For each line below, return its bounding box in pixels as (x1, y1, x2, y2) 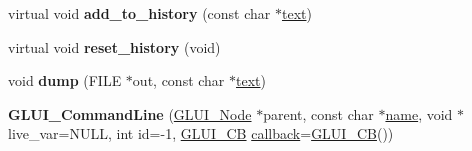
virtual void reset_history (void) (8, 36, 221, 57)
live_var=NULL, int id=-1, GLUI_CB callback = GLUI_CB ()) (8, 123, 394, 144)
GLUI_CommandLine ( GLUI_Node (8, 103, 252, 124)
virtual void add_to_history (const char (8, 3, 271, 23)
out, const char (132, 70, 225, 91)
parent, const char (263, 103, 374, 124)
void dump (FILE (8, 70, 122, 91)
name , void (385, 103, 453, 124)
